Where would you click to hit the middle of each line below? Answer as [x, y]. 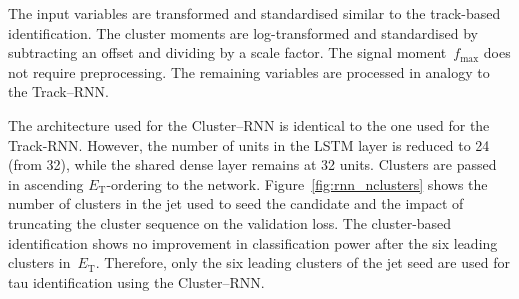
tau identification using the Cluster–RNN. [136, 281]
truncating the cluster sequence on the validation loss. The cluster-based [230, 222]
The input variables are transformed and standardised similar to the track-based [254, 13]
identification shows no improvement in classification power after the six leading [253, 242]
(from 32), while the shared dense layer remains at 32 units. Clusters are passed [252, 164]
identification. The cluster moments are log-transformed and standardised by [243, 32]
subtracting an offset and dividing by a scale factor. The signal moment [227, 52]
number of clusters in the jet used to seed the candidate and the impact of [236, 203]
